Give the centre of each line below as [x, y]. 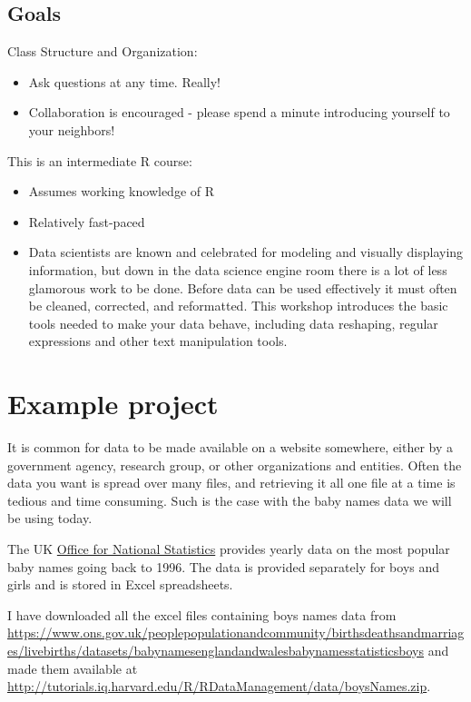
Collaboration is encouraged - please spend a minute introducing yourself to [239, 112]
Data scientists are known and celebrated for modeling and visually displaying [246, 252]
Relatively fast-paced [87, 221]
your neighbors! [72, 129]
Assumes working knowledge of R [122, 191]
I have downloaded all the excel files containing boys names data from [202, 614]
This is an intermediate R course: [100, 160]
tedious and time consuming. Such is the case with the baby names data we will [230, 500]
